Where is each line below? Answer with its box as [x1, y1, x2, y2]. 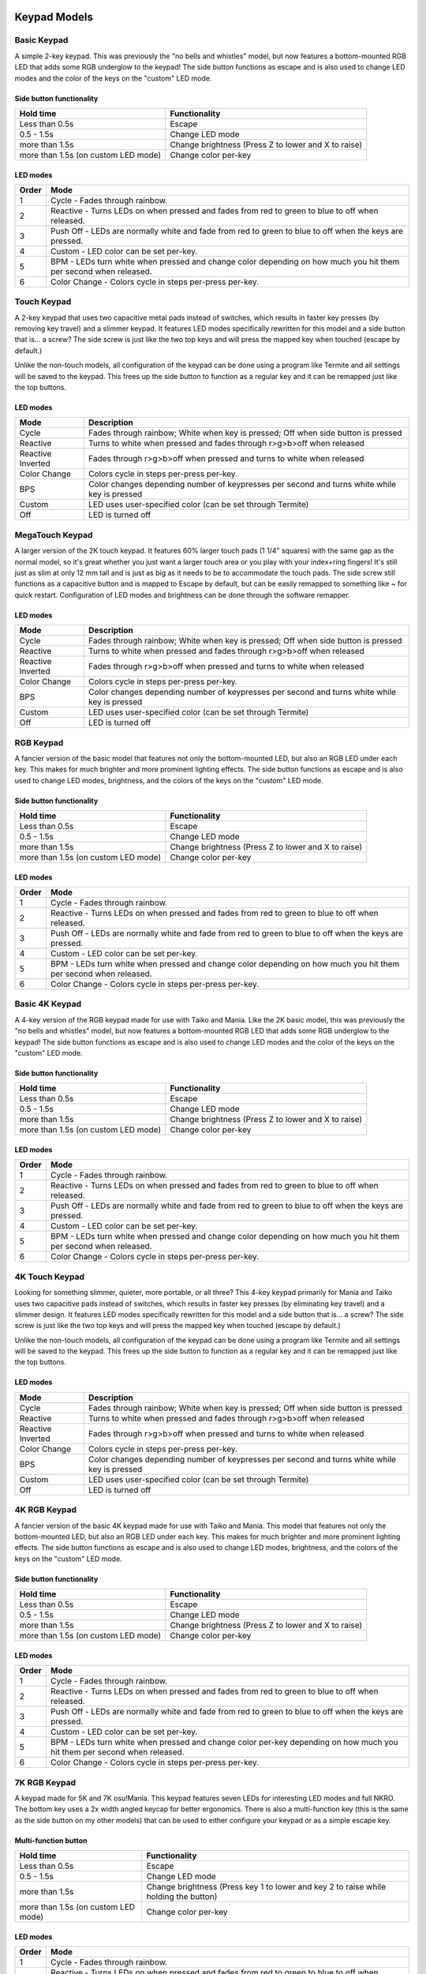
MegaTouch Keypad [14, 529, 93, 540]
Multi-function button [14, 1836, 88, 1845]
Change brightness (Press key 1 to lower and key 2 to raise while [146, 1882, 387, 1893]
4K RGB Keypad [14, 1504, 77, 1515]
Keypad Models [14, 10, 94, 24]
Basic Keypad [14, 35, 69, 46]
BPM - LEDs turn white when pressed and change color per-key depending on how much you [50, 1737, 398, 1748]
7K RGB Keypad [14, 1777, 77, 1788]
